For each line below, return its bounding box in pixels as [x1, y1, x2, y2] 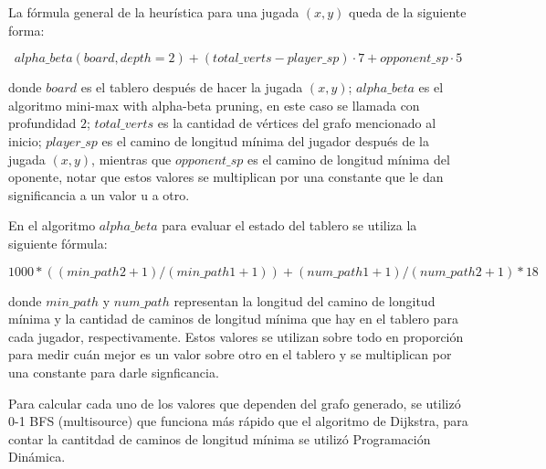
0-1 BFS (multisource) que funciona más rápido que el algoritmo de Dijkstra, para [8, 411, 468, 431]
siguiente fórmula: [8, 233, 108, 252]
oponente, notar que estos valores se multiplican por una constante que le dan [8, 167, 444, 187]
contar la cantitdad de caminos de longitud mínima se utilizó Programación [8, 429, 431, 448]
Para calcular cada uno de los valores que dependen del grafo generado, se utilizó [8, 393, 461, 412]
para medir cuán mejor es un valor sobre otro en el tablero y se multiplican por [8, 345, 452, 364]
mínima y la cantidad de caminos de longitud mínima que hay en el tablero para [8, 309, 458, 328]
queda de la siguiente [349, 3, 467, 21]
